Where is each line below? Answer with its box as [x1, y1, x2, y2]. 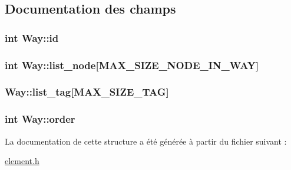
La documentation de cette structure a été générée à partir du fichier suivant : [5, 135, 287, 147]
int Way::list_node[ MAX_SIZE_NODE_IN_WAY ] [5, 57, 259, 72]
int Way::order [5, 112, 75, 126]
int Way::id [5, 30, 59, 45]
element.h [5, 155, 39, 167]
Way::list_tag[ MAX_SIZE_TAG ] [5, 84, 169, 99]
